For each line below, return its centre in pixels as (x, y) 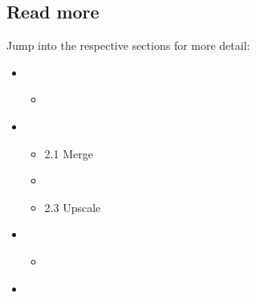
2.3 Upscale (73, 207)
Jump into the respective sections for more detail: (128, 45)
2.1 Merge (69, 153)
